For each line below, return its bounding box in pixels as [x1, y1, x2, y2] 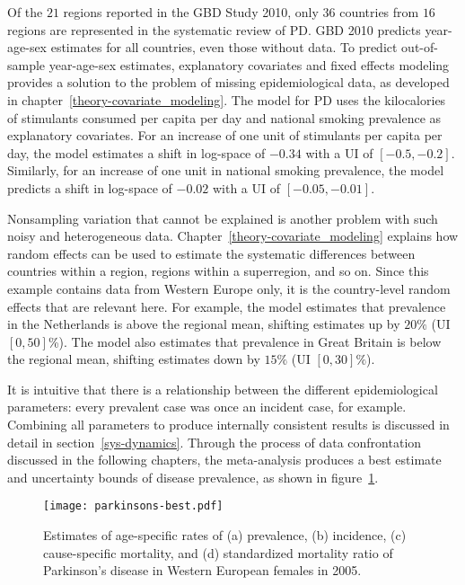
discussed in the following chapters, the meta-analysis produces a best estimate [7, 450, 442, 469]
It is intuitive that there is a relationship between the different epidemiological [7, 379, 438, 398]
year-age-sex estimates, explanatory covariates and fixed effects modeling [48, 55, 450, 74]
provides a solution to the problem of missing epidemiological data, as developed [7, 73, 450, 92]
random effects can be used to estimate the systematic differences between [7, 244, 416, 262]
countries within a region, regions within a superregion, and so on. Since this [7, 261, 429, 280]
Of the [7, 3, 43, 21]
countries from [339, 3, 419, 21]
